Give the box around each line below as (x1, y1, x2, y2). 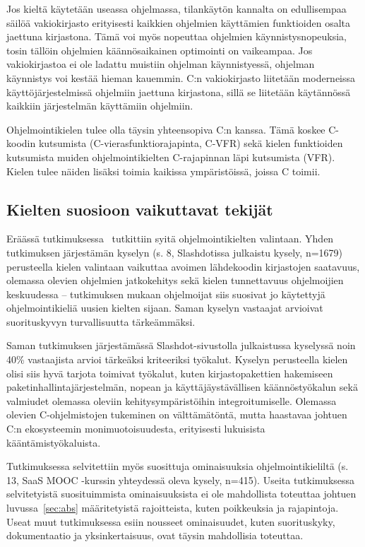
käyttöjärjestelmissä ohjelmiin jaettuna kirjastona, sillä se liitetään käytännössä (6, 84, 351, 99)
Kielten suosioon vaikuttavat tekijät (6, 198, 273, 220)
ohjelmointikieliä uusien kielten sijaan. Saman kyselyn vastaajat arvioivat (6, 300, 323, 315)
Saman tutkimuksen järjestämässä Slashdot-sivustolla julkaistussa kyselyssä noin (6, 338, 356, 353)
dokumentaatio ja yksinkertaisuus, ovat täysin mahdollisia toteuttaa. (6, 528, 304, 543)
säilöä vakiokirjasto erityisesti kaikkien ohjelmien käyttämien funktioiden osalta (6, 15, 351, 30)
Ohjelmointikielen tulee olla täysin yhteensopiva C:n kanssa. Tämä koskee (6, 122, 325, 136)
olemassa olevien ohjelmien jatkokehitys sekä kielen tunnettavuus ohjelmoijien (6, 273, 344, 288)
